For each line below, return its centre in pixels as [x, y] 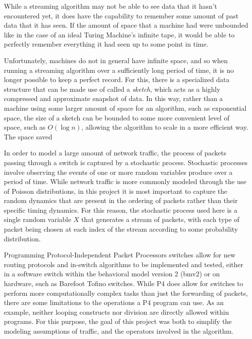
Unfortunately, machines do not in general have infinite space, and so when [116, 60]
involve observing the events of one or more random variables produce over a [118, 172]
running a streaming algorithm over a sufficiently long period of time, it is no [119, 70]
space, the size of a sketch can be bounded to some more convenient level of [117, 117]
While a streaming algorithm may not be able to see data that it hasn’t [111, 6]
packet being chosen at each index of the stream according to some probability [121, 229]
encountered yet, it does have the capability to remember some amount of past [121, 15]
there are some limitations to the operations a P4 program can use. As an [114, 302]
